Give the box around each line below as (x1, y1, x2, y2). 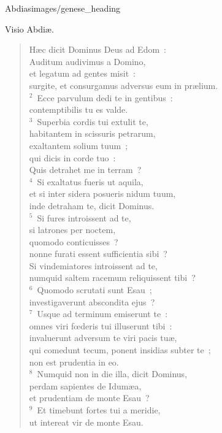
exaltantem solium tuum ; (29, 139, 128, 151)
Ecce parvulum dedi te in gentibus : (37, 91, 173, 104)
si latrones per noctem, (29, 223, 116, 236)
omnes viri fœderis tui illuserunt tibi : (29, 319, 172, 332)
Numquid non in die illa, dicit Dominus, (37, 367, 188, 380)
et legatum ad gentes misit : (29, 67, 136, 80)
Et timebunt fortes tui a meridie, (37, 404, 161, 416)
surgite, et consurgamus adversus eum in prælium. (29, 79, 218, 91)
